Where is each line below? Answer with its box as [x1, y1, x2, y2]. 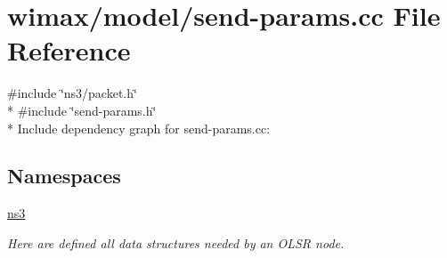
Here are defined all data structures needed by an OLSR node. [7, 233, 345, 252]
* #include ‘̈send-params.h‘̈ [7, 101, 157, 119]
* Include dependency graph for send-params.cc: [7, 118, 271, 137]
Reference [7, 32, 131, 69]
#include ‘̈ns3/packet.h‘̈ [7, 84, 137, 102]
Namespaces [7, 162, 121, 189]
